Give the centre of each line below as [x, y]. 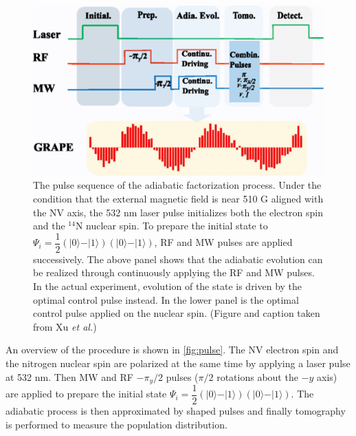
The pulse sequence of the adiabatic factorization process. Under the [177, 185]
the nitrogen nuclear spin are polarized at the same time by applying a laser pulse [178, 363]
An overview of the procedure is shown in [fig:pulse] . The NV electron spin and [172, 350]
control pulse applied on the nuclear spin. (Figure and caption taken [177, 313]
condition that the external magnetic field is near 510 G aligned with [178, 198]
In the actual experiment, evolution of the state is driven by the [168, 286]
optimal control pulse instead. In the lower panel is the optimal [166, 299]
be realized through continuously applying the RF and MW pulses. [174, 272]
